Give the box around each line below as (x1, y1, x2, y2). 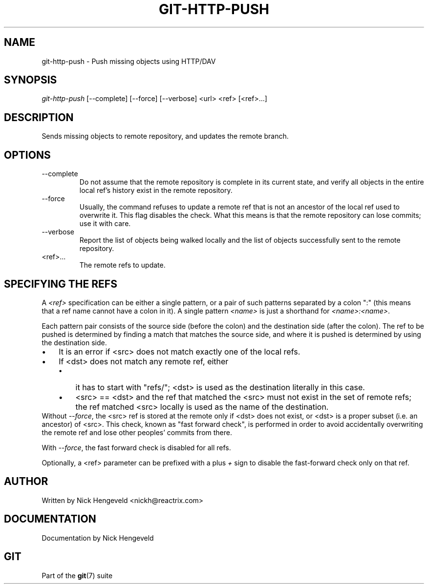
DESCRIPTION (4, 111, 74, 124)
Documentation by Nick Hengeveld (42, 533, 154, 542)
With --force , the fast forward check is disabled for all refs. (42, 443, 231, 452)
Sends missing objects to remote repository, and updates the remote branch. (42, 132, 289, 141)
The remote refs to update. (79, 261, 166, 270)
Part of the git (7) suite (42, 571, 113, 580)
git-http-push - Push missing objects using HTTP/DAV (42, 57, 216, 65)
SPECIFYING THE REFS (4, 277, 117, 290)
